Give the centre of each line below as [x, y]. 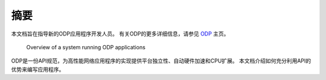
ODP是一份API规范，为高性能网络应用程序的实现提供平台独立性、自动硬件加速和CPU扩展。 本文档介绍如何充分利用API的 [161, 61]
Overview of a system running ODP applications [86, 47]
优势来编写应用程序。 [38, 69]
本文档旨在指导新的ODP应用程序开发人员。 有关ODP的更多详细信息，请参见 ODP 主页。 [120, 34]
